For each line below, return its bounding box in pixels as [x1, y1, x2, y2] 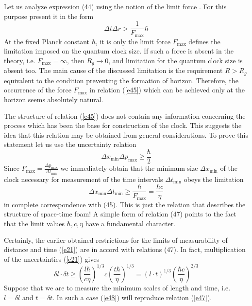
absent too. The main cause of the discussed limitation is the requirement [4, 65, 223, 75]
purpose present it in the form [4, 11, 94, 21]
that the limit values [4, 218, 65, 229]
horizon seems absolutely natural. [4, 94, 103, 104]
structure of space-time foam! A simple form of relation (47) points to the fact [4, 209, 236, 219]
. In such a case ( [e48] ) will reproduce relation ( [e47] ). [52, 292, 212, 302]
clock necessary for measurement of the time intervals [4, 174, 163, 184]
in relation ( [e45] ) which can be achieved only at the [89, 85, 245, 95]
